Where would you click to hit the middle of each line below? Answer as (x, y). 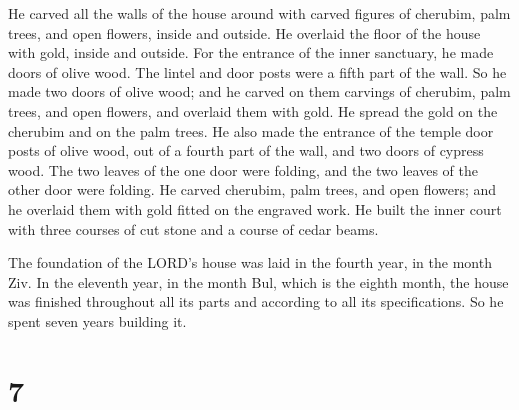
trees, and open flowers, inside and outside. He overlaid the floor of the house (244, 32)
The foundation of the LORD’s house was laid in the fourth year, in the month (250, 262)
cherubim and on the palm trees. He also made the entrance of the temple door (251, 130)
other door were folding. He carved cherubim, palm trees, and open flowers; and (252, 189)
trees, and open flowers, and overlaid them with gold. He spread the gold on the (253, 110)
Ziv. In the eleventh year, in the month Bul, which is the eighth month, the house (258, 281)
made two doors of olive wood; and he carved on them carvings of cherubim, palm (259, 91)
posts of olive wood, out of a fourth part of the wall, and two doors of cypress (246, 150)
